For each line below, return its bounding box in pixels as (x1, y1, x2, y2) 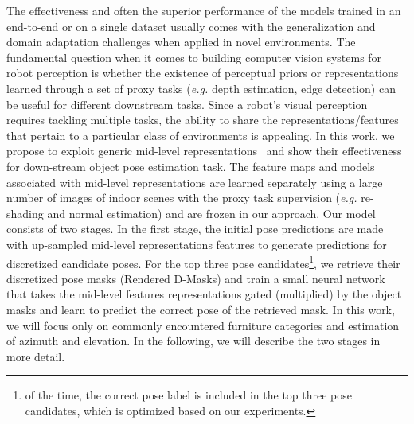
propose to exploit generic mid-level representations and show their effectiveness (6, 142, 402, 159)
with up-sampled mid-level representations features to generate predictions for (6, 235, 387, 252)
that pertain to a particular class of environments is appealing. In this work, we (6, 126, 395, 143)
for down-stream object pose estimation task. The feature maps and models (6, 158, 375, 174)
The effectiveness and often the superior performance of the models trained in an (6, 2, 401, 18)
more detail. (6, 348, 65, 364)
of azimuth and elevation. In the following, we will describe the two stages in (6, 333, 381, 349)
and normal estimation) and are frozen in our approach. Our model (47, 204, 376, 221)
